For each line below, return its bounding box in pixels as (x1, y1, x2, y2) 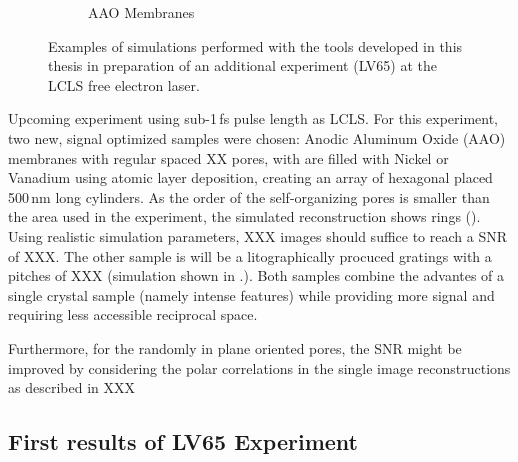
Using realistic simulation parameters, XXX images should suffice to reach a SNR (8, 225, 507, 246)
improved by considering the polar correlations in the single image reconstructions (8, 357, 511, 378)
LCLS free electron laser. (48, 74, 200, 95)
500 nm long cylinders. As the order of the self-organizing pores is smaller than (8, 186, 490, 207)
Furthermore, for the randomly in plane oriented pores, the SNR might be (8, 337, 462, 358)
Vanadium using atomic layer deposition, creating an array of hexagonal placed (8, 167, 493, 188)
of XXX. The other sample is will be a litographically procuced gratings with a (8, 245, 492, 266)
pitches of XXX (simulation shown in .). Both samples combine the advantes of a (8, 265, 505, 286)
